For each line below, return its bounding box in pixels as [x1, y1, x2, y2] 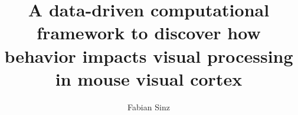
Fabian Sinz [127, 100, 170, 113]
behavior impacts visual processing [4, 43, 293, 67]
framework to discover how [37, 21, 261, 45]
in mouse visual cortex [55, 66, 243, 90]
